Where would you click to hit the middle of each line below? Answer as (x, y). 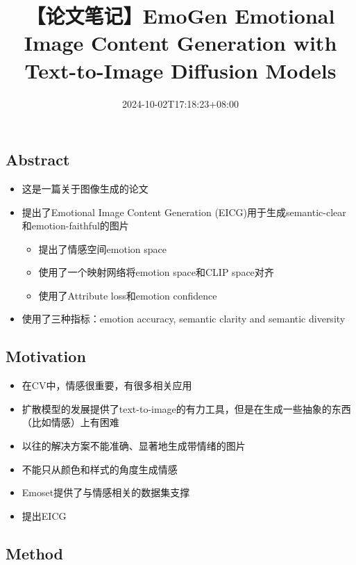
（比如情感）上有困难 (70, 422)
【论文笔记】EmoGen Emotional (180, 16)
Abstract (38, 159)
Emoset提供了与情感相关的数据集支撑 (106, 492)
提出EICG (44, 515)
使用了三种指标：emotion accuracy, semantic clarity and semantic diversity (184, 319)
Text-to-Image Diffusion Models (180, 70)
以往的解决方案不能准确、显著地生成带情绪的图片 (134, 446)
